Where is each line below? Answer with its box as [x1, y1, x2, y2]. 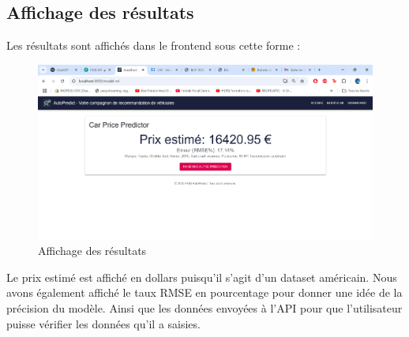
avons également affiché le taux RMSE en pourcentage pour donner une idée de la [6, 284, 403, 301]
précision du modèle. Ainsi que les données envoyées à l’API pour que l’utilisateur [6, 299, 403, 316]
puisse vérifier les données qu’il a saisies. [6, 315, 201, 331]
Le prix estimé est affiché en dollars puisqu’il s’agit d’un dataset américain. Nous [6, 268, 397, 285]
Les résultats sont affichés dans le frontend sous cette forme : [6, 37, 301, 54]
